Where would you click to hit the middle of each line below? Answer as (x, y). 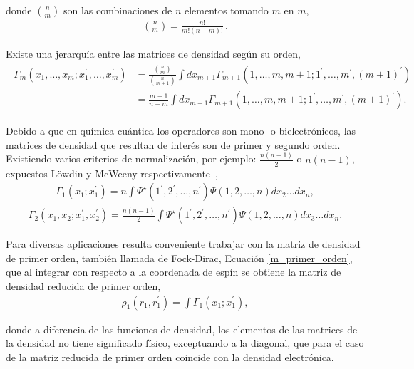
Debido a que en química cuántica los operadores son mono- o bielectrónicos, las (181, 131)
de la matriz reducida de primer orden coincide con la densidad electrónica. (170, 357)
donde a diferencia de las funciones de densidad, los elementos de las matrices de (182, 329)
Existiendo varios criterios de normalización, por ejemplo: (131, 158)
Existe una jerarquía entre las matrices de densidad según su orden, (153, 53)
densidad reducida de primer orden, (83, 285)
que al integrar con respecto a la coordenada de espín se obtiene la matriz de (174, 272)
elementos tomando (226, 10)
